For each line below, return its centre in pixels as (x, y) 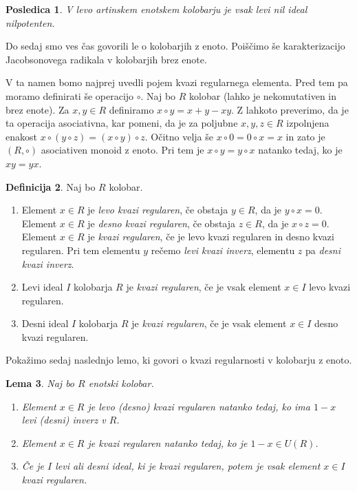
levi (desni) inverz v (64, 420)
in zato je (305, 136)
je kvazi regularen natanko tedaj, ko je (167, 442)
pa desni (323, 250)
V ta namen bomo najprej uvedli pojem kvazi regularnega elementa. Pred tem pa (177, 82)
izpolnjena (308, 123)
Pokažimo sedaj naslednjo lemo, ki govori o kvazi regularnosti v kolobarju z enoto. (179, 360)
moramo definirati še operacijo (70, 95)
